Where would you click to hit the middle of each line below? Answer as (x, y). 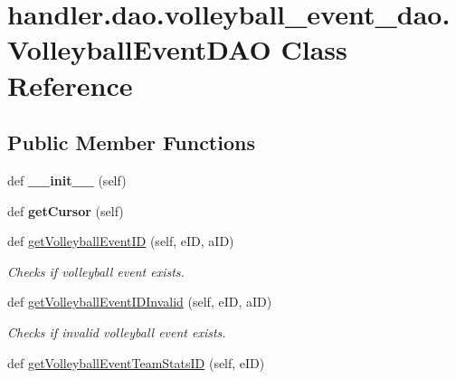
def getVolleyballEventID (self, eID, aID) (121, 241)
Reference (70, 85)
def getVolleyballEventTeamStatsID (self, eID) (136, 362)
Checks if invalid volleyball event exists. (117, 332)
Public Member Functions (131, 142)
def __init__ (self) (67, 180)
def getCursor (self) (66, 210)
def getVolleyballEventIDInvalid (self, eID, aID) (140, 302)
